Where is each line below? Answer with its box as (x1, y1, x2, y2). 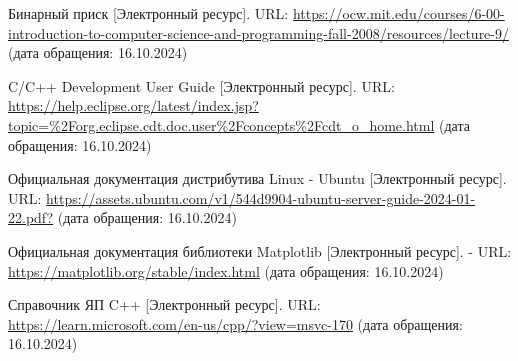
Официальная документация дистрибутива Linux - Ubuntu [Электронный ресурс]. (8, 168, 507, 189)
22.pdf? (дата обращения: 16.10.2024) (8, 207, 237, 228)
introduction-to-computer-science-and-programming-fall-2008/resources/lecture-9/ (8, 22, 510, 43)
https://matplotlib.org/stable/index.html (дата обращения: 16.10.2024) (8, 260, 444, 281)
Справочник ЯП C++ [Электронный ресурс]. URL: (8, 294, 321, 315)
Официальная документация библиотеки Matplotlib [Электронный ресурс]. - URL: (8, 240, 512, 261)
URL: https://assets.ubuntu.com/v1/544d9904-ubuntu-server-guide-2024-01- (8, 187, 476, 208)
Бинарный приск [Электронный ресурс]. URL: (8, 3, 289, 23)
